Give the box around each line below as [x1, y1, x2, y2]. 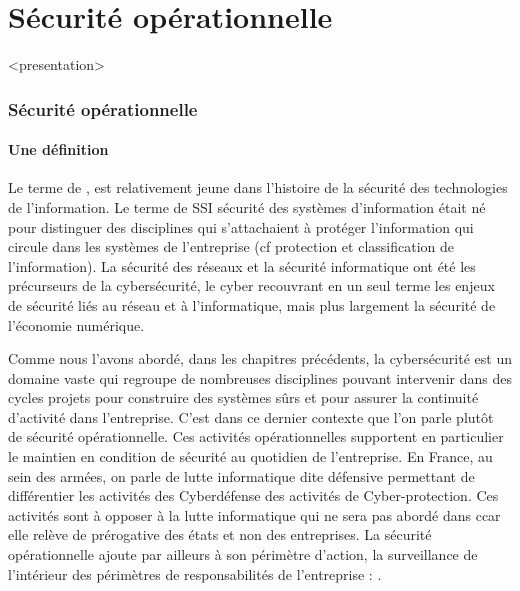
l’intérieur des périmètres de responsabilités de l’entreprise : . [8, 563, 382, 584]
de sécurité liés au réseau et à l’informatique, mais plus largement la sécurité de [8, 294, 496, 315]
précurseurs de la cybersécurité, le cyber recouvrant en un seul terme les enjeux [8, 275, 495, 296]
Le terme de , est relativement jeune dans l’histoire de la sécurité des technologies [8, 177, 508, 198]
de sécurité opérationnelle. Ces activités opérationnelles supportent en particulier [8, 426, 504, 447]
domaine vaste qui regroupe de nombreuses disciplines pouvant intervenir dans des [8, 367, 512, 388]
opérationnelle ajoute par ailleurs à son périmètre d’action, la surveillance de [8, 544, 478, 565]
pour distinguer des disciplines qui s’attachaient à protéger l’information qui [8, 216, 474, 237]
